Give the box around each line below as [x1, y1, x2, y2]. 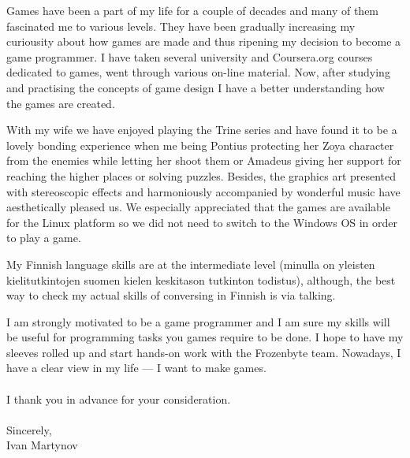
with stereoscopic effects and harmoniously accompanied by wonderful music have [6, 183, 401, 199]
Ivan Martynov [6, 437, 78, 453]
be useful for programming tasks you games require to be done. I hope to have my [6, 329, 404, 345]
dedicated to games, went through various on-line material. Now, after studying [6, 64, 390, 80]
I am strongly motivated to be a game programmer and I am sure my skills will [6, 313, 390, 330]
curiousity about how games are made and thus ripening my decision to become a [6, 33, 401, 50]
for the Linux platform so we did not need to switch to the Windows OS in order [6, 214, 398, 230]
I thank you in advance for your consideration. [6, 390, 231, 407]
